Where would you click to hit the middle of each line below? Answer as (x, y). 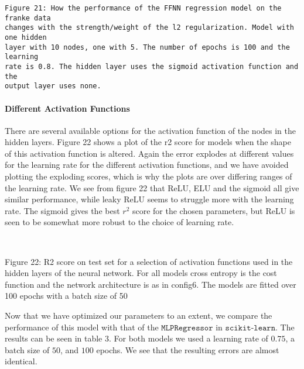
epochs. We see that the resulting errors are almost (188, 349)
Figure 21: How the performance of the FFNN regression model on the (143, 8)
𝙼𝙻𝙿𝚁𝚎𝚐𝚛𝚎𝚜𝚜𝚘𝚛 (187, 328)
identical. (21, 361)
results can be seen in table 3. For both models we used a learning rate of (136, 338)
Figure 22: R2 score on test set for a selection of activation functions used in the (149, 261)
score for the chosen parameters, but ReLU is (214, 210)
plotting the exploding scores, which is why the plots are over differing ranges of (148, 176)
